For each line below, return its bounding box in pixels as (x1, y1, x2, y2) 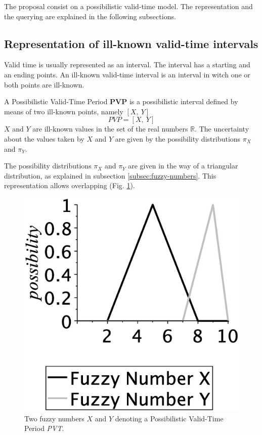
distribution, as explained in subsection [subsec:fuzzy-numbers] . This (4, 170, 216, 181)
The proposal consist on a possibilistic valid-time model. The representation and (4, 1, 253, 11)
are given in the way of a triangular (128, 160, 238, 171)
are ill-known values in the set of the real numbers (32, 123, 188, 134)
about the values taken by (4, 133, 84, 144)
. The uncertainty (195, 123, 249, 134)
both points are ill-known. (4, 79, 84, 90)
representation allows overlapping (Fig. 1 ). (4, 180, 135, 191)
